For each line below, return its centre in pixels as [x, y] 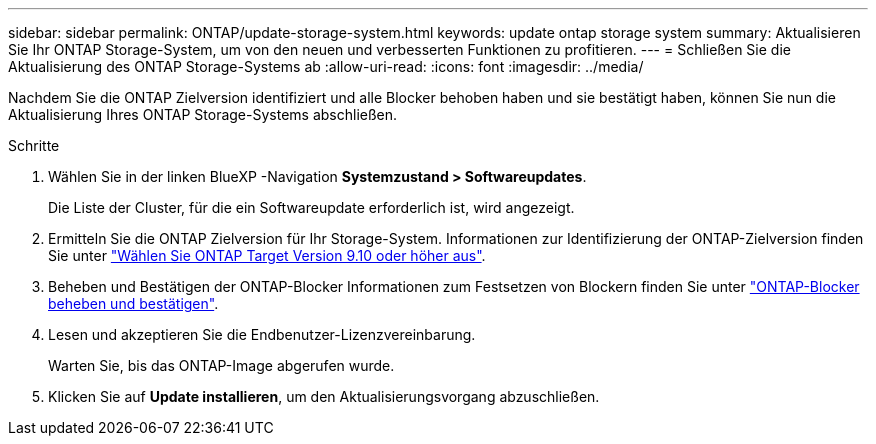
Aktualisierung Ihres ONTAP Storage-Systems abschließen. [203, 114]
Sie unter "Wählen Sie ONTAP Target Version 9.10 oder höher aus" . [267, 255]
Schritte [34, 145]
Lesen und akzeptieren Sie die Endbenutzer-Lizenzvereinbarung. [262, 334]
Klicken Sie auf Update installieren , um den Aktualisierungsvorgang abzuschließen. [324, 396]
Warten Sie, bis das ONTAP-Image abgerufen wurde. [221, 365]
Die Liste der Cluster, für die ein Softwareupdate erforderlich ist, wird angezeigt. [311, 207]
